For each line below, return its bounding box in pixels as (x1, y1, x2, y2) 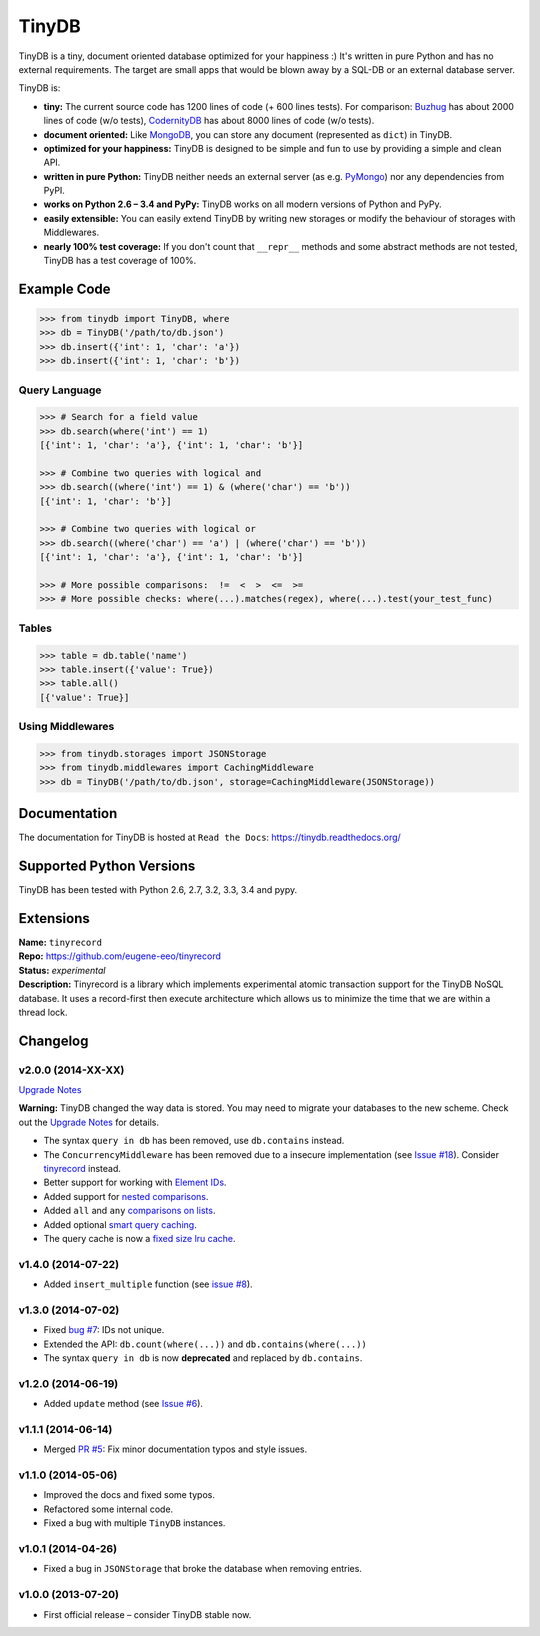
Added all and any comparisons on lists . (43, 1205, 216, 1217)
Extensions (18, 910, 90, 927)
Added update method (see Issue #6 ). (43, 1398, 204, 1410)
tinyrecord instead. (43, 1163, 122, 1175)
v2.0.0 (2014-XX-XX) (18, 1063, 125, 1077)
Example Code (18, 280, 111, 297)
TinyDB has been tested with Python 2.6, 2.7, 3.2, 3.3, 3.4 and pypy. (18, 884, 298, 896)
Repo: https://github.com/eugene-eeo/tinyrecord (18, 950, 222, 962)
